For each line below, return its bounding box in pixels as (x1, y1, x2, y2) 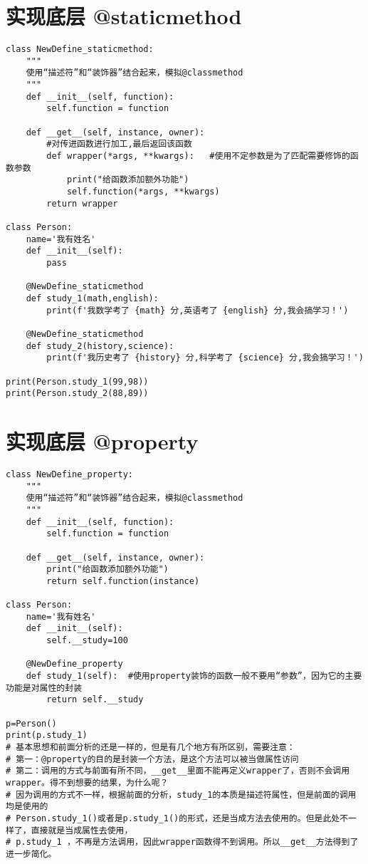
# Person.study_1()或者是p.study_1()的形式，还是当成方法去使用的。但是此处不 (6, 813, 349, 823)
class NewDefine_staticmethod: (6, 44, 154, 55)
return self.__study (46, 694, 144, 705)
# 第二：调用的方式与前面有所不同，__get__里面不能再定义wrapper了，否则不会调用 (6, 766, 350, 776)
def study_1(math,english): (26, 293, 159, 303)
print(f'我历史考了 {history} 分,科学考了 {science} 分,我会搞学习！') (46, 353, 364, 363)
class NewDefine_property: (6, 469, 133, 479)
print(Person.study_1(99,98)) (6, 376, 149, 387)
